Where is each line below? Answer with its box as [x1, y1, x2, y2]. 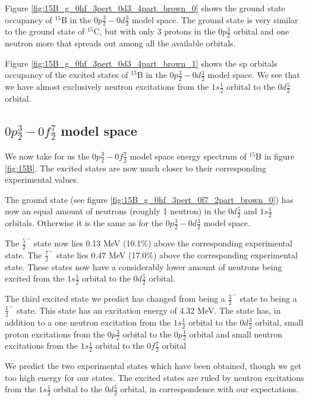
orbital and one [233, 25, 289, 37]
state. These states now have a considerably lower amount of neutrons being [5, 260, 282, 273]
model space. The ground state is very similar [131, 13, 298, 26]
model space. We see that [207, 68, 300, 81]
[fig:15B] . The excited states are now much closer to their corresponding [5, 161, 267, 174]
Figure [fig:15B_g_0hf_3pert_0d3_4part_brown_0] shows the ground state [5, 2, 285, 14]
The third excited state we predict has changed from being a [5, 292, 225, 305]
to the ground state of [5, 25, 85, 37]
